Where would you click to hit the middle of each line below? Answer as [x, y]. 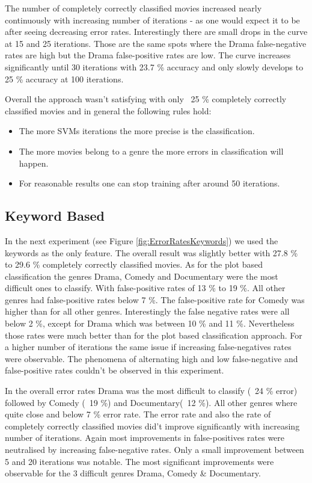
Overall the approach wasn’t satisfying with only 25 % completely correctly [146, 99]
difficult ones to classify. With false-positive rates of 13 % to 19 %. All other [145, 288]
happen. [34, 163]
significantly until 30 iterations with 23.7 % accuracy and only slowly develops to [154, 66]
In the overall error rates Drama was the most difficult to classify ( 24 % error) [151, 391]
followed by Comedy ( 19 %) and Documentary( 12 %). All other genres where [151, 402]
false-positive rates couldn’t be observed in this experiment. [115, 370]
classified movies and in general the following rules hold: [108, 110]
